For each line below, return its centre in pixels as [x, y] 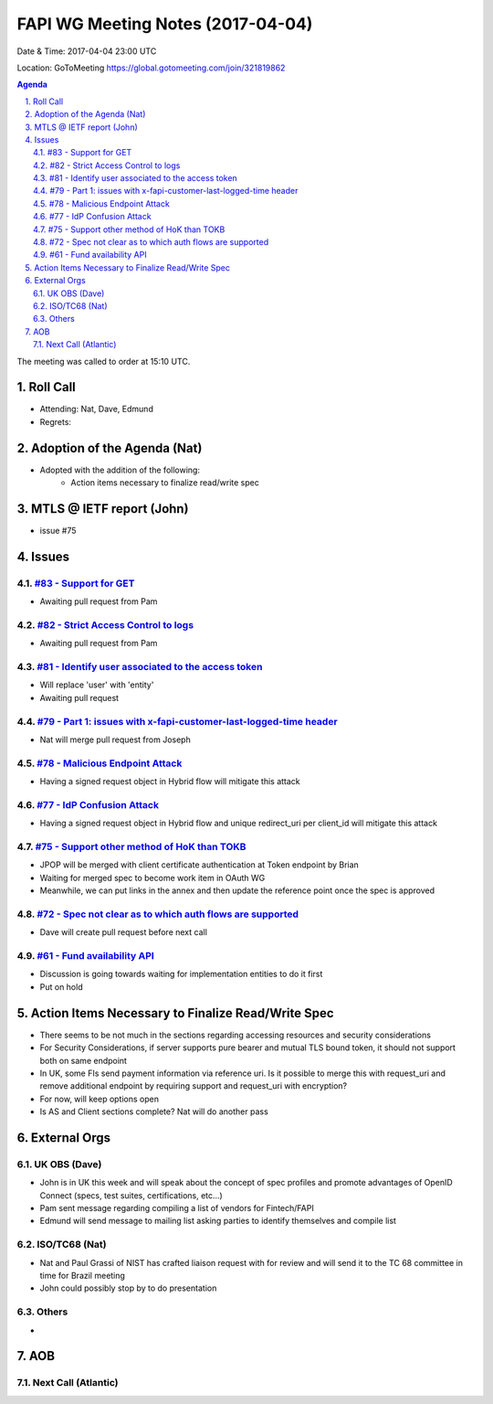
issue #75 [58, 531]
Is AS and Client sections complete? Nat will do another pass [154, 1111]
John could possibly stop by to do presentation [128, 1288]
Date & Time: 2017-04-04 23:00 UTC [87, 51]
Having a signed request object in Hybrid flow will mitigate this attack [170, 782]
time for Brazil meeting [82, 1275]
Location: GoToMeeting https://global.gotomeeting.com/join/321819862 [151, 68]
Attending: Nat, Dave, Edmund [97, 409]
